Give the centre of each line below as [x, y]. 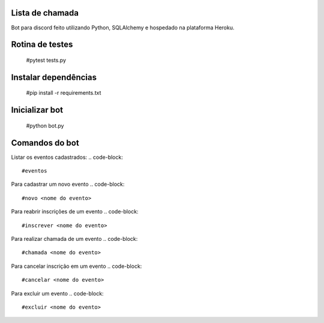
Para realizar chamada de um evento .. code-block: [74, 239]
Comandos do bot [45, 143]
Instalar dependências [54, 77]
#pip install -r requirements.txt [64, 93]
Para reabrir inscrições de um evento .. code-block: [75, 212]
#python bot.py [45, 125]
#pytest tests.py [46, 60]
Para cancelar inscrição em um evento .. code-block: [76, 266]
